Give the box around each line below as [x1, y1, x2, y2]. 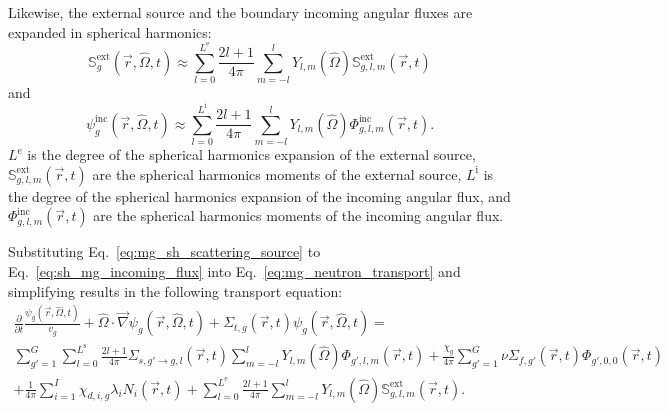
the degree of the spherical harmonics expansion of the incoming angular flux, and [8, 185, 511, 206]
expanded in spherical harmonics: [8, 21, 212, 42]
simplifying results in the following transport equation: [8, 280, 343, 301]
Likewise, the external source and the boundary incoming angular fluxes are [8, 2, 473, 22]
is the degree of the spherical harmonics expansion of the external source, [27, 144, 476, 165]
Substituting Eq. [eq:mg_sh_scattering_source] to [8, 241, 321, 262]
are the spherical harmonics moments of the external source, [92, 163, 462, 184]
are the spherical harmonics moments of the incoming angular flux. [93, 205, 504, 226]
